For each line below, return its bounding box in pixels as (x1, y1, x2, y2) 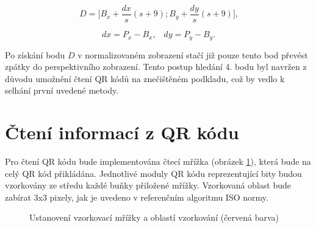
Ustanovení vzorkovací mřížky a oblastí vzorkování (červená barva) (29, 211, 279, 224)
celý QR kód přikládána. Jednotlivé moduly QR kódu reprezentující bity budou (5, 167, 302, 179)
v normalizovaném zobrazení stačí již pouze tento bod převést (77, 48, 308, 61)
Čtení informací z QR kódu (5, 120, 239, 145)
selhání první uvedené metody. (5, 84, 119, 97)
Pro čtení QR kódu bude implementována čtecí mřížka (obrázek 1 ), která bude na (5, 155, 311, 168)
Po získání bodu (5, 48, 65, 61)
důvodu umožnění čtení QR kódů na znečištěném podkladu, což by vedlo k (5, 72, 285, 85)
